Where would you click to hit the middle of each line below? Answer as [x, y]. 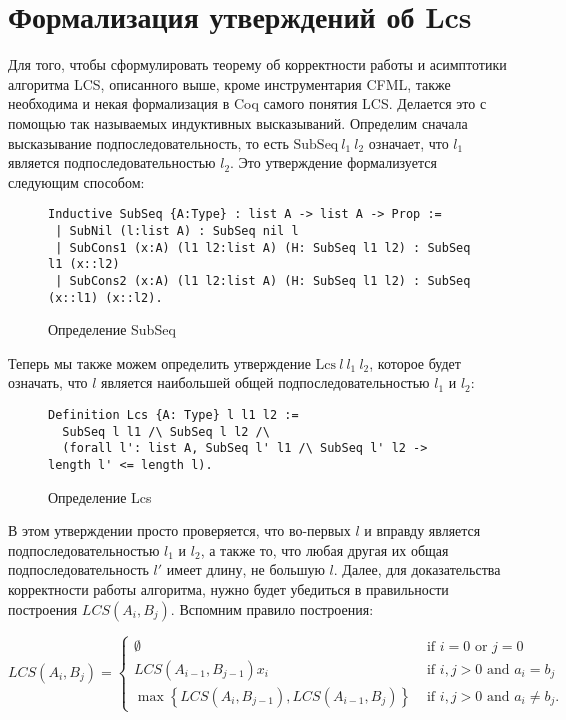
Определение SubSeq [112, 329]
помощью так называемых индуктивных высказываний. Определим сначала [238, 122]
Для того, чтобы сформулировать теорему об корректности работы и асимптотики [257, 64]
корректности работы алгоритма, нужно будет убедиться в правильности [228, 589]
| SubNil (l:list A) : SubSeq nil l [177, 230]
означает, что [408, 142]
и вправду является [422, 530]
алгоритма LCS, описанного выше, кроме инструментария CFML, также [229, 83]
